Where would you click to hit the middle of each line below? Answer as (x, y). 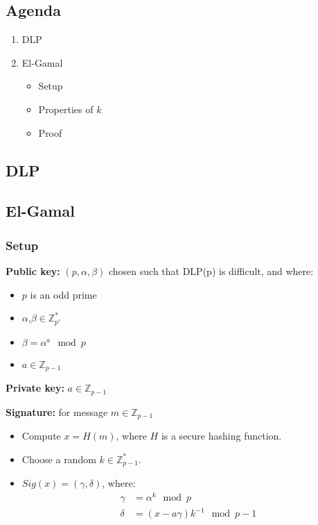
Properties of (66, 109)
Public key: (33, 270)
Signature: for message (57, 411)
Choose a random (59, 459)
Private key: (35, 388)
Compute (41, 435)
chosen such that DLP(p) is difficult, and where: (211, 270)
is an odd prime (63, 294)
